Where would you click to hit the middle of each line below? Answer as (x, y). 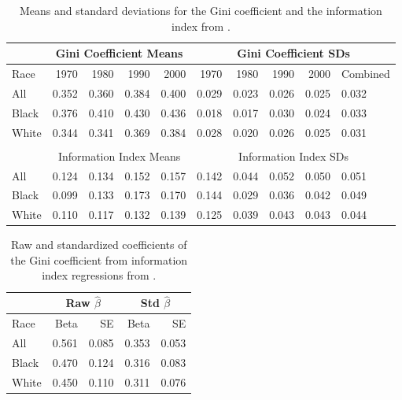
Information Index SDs (294, 156)
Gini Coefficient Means (119, 53)
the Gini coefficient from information (99, 259)
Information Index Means (119, 156)
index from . (201, 26)
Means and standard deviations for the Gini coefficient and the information (201, 10)
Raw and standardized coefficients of (99, 244)
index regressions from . (99, 275)
